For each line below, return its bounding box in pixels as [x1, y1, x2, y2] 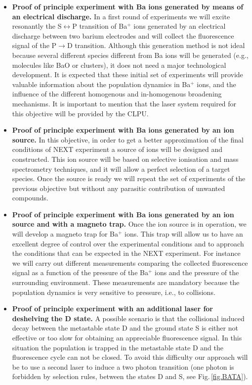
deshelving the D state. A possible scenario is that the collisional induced [12, 313, 245, 323]
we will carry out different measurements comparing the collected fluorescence [12, 257, 248, 268]
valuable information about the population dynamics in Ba [12, 79, 191, 89]
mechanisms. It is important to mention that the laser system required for [12, 98, 237, 108]
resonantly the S [12, 21, 62, 31]
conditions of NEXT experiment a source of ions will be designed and [12, 144, 223, 154]
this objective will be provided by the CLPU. [12, 108, 149, 118]
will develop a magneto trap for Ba [12, 229, 118, 239]
